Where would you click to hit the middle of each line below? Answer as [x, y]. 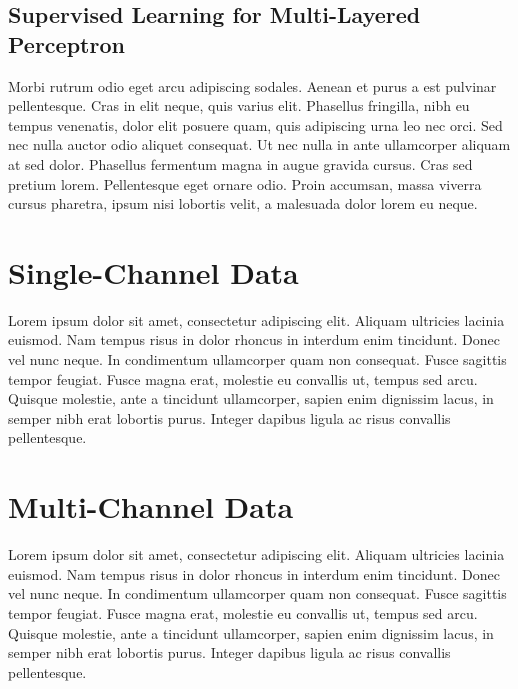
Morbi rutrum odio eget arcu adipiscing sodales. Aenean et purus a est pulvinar [252, 85]
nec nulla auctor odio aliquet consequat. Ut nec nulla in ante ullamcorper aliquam [259, 144]
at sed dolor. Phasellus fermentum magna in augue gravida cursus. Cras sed [240, 163]
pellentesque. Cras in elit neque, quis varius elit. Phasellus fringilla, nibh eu [239, 105]
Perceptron [66, 43]
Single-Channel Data [153, 271]
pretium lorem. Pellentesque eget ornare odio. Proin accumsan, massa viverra [245, 183]
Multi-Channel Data [151, 506]
